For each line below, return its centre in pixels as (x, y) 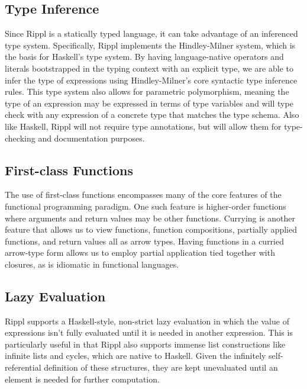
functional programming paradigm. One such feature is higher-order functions (146, 206)
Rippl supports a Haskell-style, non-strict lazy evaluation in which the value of (147, 321)
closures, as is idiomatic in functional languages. (92, 264)
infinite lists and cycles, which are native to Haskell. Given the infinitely (135, 356)
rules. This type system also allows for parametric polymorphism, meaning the (147, 91)
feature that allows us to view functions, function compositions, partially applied (151, 229)
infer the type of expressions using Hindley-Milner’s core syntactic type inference (151, 80)
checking (20, 138)
